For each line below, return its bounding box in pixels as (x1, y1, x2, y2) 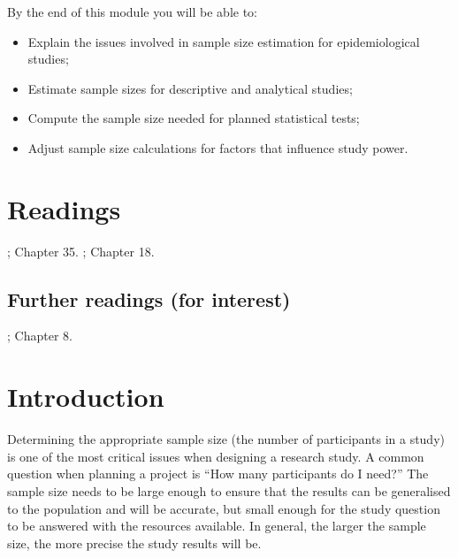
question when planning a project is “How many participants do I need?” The (7, 464, 429, 483)
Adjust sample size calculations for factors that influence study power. (27, 138, 408, 157)
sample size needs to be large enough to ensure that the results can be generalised (7, 481, 451, 500)
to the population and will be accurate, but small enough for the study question (7, 499, 440, 517)
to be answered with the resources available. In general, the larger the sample (7, 516, 426, 535)
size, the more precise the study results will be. (7, 533, 262, 552)
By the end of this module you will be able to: (7, 3, 257, 20)
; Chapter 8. (7, 326, 73, 345)
